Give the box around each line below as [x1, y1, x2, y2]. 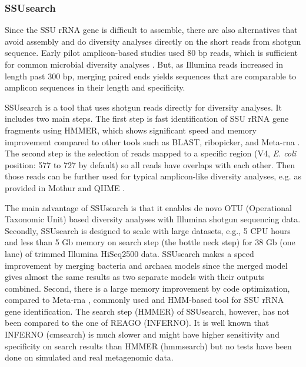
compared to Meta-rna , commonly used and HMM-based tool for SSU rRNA [5, 293, 284, 306]
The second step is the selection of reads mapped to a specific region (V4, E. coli [5, 147, 297, 159]
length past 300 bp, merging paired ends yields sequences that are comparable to [5, 69, 297, 82]
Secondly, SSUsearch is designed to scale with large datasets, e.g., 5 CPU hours [5, 224, 291, 236]
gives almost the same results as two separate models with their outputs [5, 271, 265, 283]
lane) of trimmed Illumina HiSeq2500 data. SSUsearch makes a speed [5, 247, 254, 259]
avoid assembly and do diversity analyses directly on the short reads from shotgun [5, 35, 301, 47]
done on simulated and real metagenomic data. [5, 351, 174, 363]
